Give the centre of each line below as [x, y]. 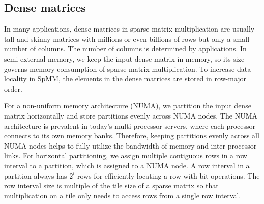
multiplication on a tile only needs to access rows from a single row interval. [123, 195]
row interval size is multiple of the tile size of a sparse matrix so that [111, 185]
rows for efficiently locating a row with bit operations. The [168, 175]
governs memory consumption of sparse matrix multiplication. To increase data [128, 68]
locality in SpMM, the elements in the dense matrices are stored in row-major [125, 79]
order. [13, 88]
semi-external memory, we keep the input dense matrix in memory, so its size [124, 58]
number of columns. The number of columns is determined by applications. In [125, 49]
